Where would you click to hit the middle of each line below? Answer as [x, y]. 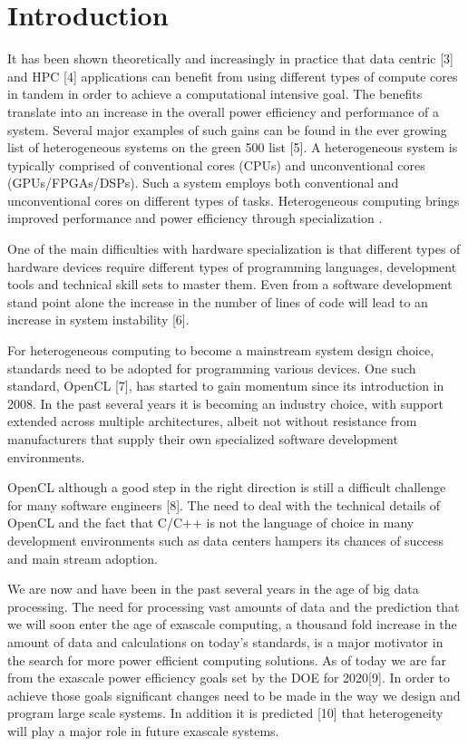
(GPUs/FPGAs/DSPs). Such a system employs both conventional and [203, 183]
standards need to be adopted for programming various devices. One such [212, 368]
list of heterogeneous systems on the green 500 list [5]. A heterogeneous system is [233, 147]
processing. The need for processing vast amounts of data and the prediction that [234, 606]
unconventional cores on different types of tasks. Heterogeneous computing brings [234, 200]
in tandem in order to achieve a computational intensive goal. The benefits [215, 94]
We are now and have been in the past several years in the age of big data [213, 589]
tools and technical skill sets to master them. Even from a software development [230, 284]
